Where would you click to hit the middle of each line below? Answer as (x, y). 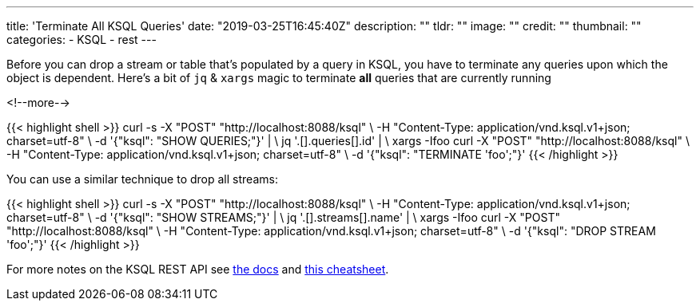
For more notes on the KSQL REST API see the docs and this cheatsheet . (198, 269)
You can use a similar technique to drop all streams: (142, 179)
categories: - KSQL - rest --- (82, 39)
